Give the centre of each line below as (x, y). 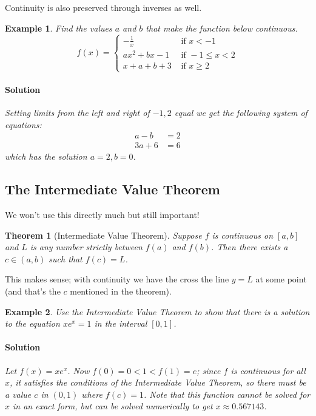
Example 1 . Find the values (59, 28)
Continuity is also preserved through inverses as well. (103, 7)
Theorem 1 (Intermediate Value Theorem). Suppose (103, 235)
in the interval (121, 323)
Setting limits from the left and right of (77, 113)
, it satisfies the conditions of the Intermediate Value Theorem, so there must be (158, 382)
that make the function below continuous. (222, 28)
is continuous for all (268, 370)
